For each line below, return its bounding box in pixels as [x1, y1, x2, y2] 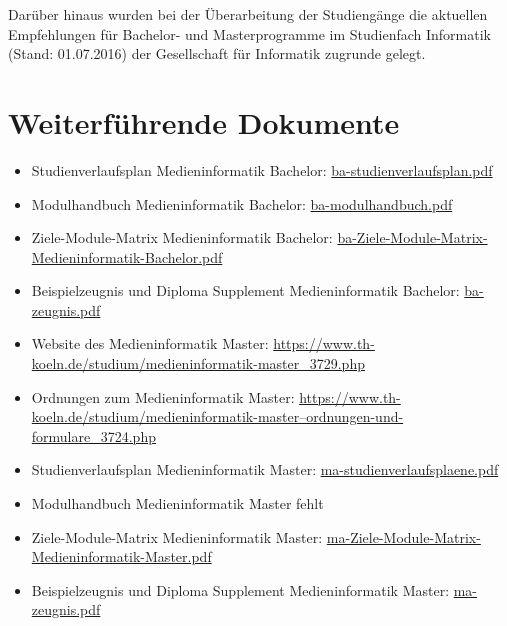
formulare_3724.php [31, 425, 156, 446]
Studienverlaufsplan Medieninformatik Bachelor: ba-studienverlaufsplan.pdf [31, 159, 493, 180]
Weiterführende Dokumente [8, 101, 400, 142]
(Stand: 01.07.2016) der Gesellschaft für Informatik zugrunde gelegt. [8, 43, 426, 64]
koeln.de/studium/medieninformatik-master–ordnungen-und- [31, 406, 404, 427]
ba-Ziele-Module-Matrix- [337, 227, 488, 248]
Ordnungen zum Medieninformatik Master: [31, 386, 295, 407]
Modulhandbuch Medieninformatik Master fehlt [31, 493, 324, 514]
